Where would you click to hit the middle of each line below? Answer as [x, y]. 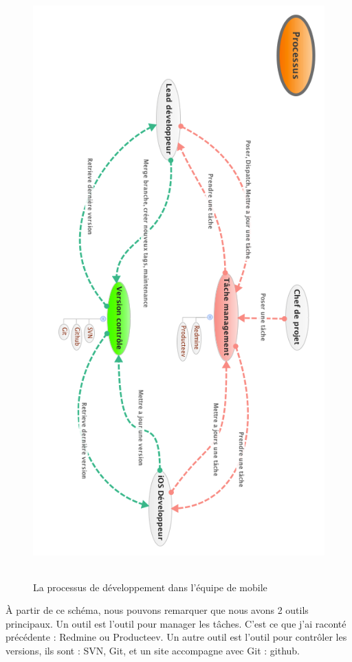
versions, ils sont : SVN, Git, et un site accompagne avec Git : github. [153, 650]
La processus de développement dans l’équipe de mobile [150, 587]
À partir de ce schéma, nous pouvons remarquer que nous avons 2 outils [157, 610]
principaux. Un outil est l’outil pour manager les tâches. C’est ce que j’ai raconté [176, 623]
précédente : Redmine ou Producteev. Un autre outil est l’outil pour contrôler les [176, 637]
